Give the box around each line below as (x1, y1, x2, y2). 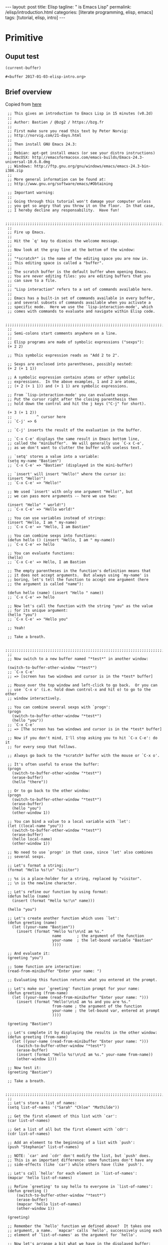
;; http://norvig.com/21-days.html (7, 133, 81, 138)
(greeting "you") (7, 955, 43, 961)
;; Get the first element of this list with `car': (7, 1113, 117, 1119)
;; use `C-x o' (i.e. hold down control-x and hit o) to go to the (7, 687, 151, 692)
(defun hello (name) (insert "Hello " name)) (7, 590, 104, 595)
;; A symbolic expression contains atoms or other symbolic (7, 374, 135, 380)
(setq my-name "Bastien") (7, 458, 61, 463)
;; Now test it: (7, 1065, 41, 1070)
